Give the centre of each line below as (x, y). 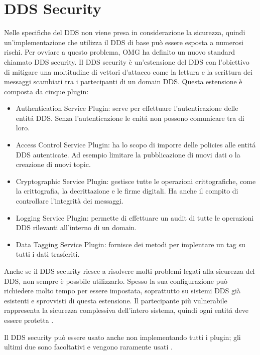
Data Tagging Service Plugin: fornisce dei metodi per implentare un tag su (131, 244)
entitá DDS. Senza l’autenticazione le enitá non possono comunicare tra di (130, 118)
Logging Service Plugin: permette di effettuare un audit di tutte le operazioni (135, 217)
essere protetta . (29, 320)
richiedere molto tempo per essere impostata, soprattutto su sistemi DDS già (122, 291)
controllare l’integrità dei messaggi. (70, 201)
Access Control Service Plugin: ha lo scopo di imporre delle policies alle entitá (136, 145)
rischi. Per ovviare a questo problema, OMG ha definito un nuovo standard (120, 52)
